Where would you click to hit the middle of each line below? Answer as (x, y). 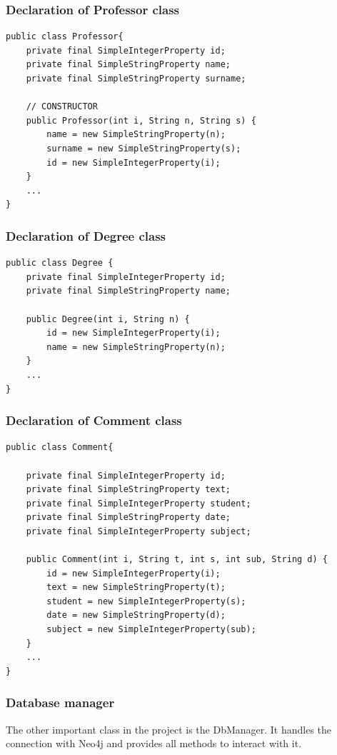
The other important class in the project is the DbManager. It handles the (169, 729)
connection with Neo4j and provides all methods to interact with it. (154, 743)
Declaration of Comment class (94, 420)
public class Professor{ (65, 37)
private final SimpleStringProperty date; (128, 517)
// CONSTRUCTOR (62, 107)
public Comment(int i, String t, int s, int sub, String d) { (177, 560)
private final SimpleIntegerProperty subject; (139, 531)
